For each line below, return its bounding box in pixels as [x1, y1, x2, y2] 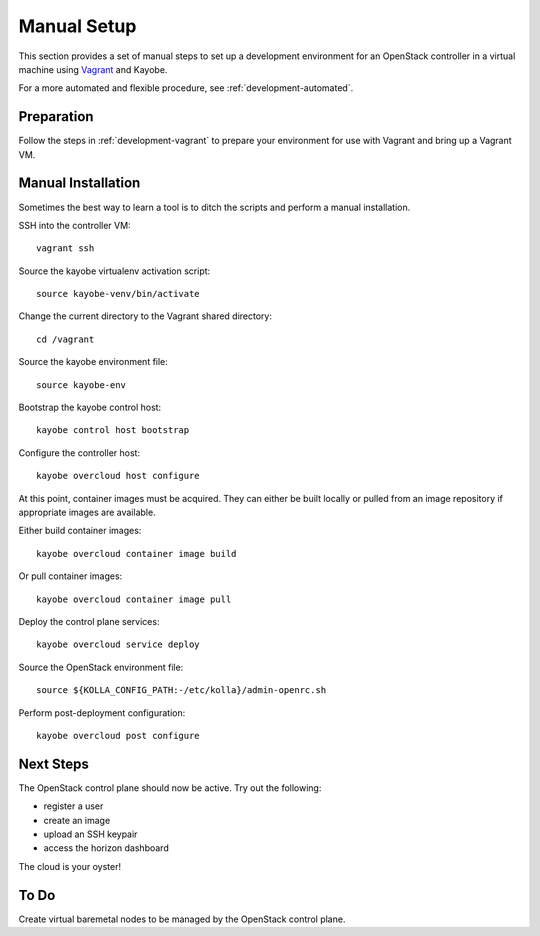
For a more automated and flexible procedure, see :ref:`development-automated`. [18, 82, 354, 94]
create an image [43, 814, 111, 826]
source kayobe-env [36, 379, 127, 390]
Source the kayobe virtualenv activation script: [18, 265, 211, 277]
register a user [43, 800, 104, 812]
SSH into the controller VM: [18, 219, 131, 231]
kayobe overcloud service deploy [36, 639, 200, 650]
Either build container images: [18, 525, 142, 537]
